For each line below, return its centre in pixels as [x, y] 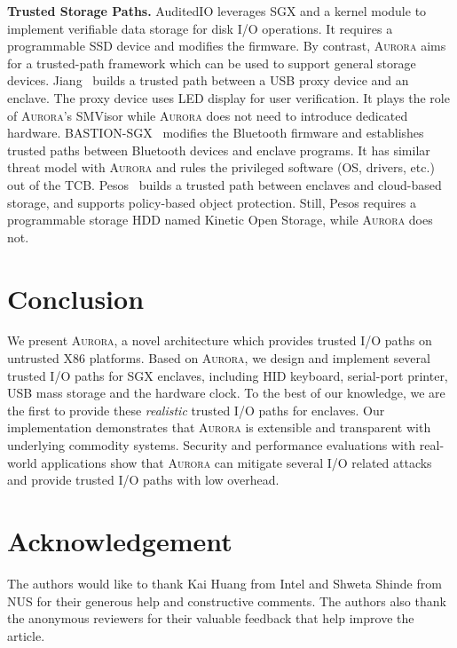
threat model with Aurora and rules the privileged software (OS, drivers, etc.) [221, 167]
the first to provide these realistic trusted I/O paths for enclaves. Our [196, 410]
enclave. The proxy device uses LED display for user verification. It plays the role [228, 97]
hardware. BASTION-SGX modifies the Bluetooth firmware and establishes [216, 133]
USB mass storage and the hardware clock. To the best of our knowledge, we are [226, 393]
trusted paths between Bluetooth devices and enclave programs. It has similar [219, 150]
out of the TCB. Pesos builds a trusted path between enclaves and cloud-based [225, 184]
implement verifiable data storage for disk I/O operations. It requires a [200, 28]
